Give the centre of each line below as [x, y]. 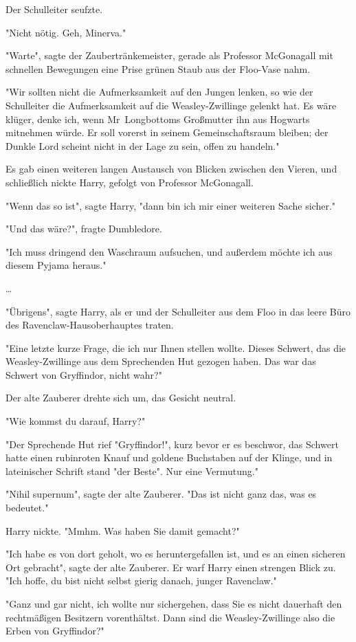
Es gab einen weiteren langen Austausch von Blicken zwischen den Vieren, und [171, 169]
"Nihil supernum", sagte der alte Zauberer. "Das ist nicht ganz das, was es [161, 494]
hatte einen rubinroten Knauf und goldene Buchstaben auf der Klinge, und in [169, 457]
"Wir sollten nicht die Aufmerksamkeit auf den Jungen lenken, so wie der [159, 92]
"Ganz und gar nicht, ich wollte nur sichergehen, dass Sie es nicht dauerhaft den [174, 604]
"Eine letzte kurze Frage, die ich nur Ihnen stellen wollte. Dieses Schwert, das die [176, 347]
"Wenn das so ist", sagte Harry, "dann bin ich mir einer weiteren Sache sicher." [171, 205]
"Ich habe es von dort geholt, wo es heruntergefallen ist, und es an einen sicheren [176, 554]
